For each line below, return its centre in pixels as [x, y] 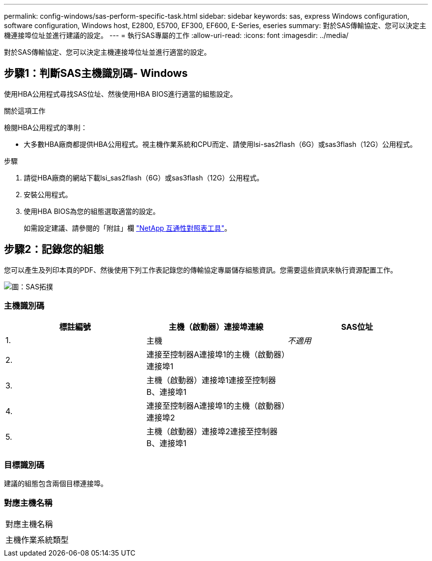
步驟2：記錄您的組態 [54, 249]
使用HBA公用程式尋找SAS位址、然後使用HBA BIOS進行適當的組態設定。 [121, 94]
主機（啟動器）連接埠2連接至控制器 [212, 432]
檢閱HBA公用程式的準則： [46, 127]
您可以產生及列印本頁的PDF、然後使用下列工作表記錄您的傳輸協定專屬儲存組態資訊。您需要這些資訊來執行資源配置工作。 [201, 270]
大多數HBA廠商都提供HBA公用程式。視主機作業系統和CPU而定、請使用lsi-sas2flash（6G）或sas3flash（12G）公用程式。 [220, 144]
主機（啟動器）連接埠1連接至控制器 [211, 380]
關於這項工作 [25, 110]
